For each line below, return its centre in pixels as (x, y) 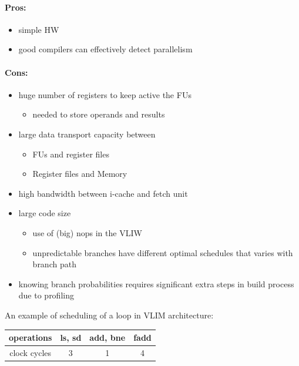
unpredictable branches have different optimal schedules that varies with (163, 252)
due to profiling (46, 295)
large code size (45, 213)
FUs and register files (71, 154)
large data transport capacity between (87, 134)
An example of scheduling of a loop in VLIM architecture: (109, 315)
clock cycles (31, 352)
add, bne (107, 337)
